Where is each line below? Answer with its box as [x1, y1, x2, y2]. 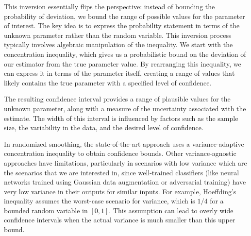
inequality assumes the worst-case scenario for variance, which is [4, 196, 195, 206]
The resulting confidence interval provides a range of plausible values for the [4, 94, 231, 104]
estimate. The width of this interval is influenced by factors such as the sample [4, 113, 238, 123]
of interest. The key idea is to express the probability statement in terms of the [4, 20, 240, 31]
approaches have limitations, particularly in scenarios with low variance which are [4, 157, 247, 168]
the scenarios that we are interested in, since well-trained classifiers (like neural [4, 167, 239, 177]
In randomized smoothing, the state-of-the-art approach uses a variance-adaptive [4, 138, 244, 149]
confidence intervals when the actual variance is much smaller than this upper [4, 215, 235, 225]
